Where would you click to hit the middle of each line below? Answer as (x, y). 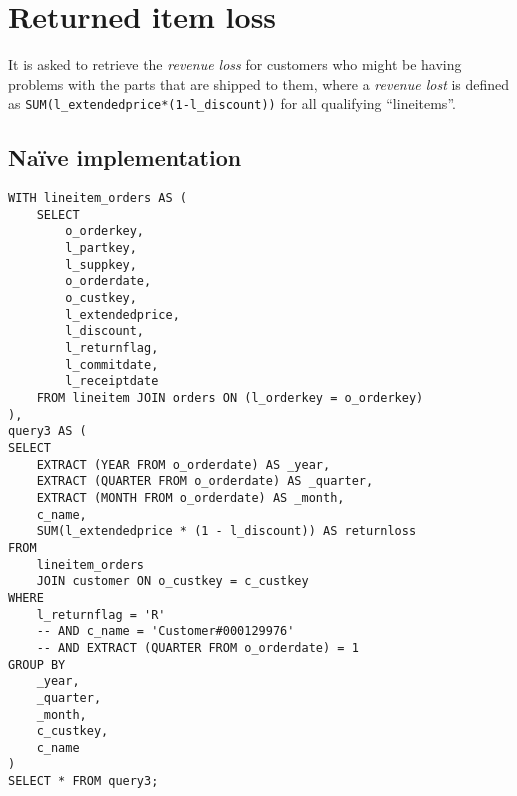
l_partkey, (101, 248)
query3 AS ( (47, 431)
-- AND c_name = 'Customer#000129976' (165, 631)
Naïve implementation (125, 157)
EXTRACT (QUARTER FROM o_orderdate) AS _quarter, (205, 481)
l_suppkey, (101, 264)
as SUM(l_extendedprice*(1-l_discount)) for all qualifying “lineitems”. (232, 103)
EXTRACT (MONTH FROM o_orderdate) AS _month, (190, 497)
